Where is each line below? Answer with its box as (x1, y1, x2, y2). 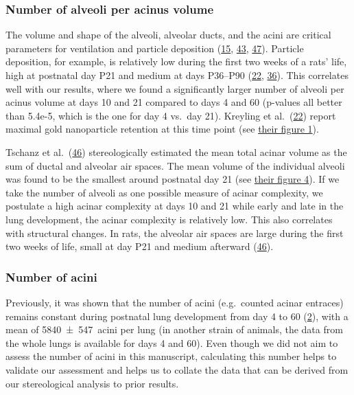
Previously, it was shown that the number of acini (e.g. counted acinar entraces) (5, 295, 344, 309)
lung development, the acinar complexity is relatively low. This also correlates (5, 212, 333, 226)
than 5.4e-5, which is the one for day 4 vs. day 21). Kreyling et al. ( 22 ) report (5, 108, 336, 122)
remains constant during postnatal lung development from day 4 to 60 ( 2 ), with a (5, 308, 349, 323)
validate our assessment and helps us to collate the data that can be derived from (5, 362, 349, 376)
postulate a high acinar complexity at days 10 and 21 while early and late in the (5, 199, 344, 213)
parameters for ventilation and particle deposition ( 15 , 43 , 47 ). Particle (5, 41, 304, 55)
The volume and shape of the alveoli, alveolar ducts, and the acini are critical (5, 27, 331, 42)
